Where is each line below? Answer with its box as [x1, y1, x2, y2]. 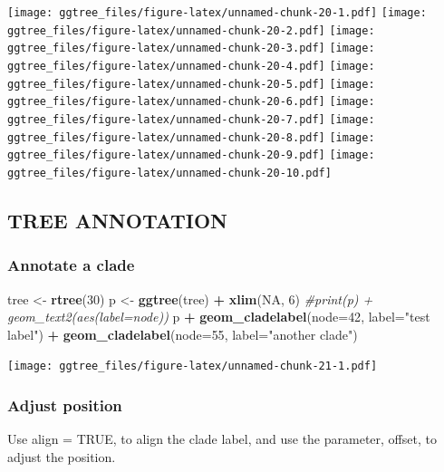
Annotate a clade [7, 254, 135, 276]
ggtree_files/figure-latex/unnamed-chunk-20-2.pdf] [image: [7, 24, 375, 37]
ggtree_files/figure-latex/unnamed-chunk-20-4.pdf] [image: [7, 59, 375, 72]
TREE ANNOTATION [7, 206, 227, 234]
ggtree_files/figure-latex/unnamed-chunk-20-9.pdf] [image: [7, 149, 375, 162]
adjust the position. [7, 447, 116, 466]
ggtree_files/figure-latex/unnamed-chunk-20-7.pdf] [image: [7, 112, 375, 126]
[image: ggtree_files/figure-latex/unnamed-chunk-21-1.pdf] [7, 360, 378, 373]
